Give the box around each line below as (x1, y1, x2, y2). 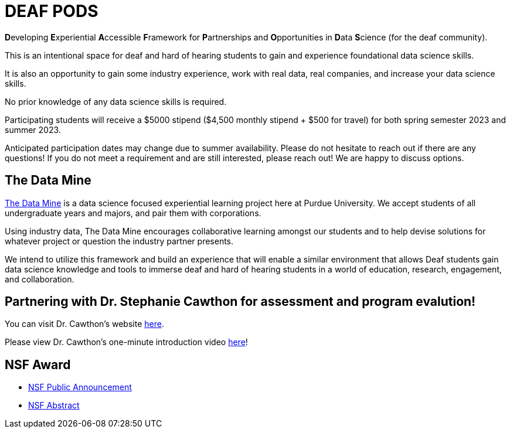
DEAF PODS (5, 1, 98, 21)
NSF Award (5, 357, 71, 372)
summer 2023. (5, 124, 61, 135)
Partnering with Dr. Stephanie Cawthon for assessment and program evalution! (5, 294, 476, 309)
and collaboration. (5, 274, 74, 284)
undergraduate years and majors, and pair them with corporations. (5, 207, 261, 218)
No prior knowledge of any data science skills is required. (5, 96, 227, 107)
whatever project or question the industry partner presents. (5, 236, 234, 246)
